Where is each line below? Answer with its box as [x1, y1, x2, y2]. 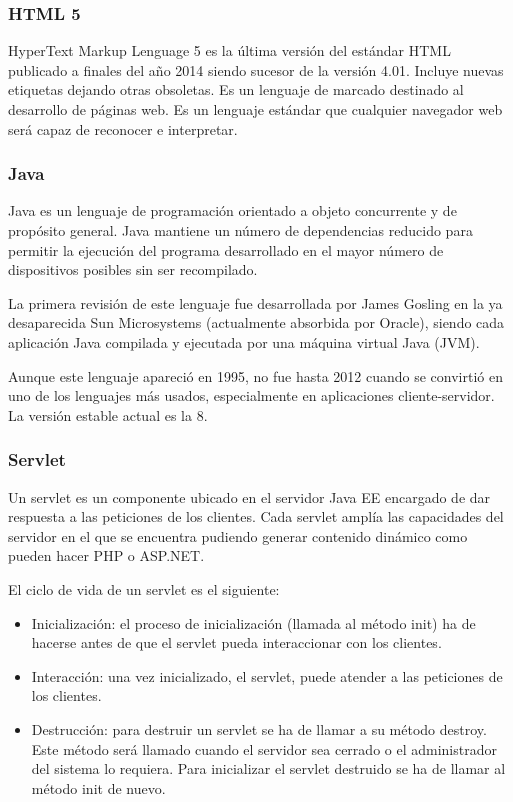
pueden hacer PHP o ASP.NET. [8, 545, 205, 566]
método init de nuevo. [31, 777, 166, 798]
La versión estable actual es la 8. [8, 404, 208, 425]
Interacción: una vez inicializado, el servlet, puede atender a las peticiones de [31, 665, 503, 686]
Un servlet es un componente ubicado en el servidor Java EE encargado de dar [8, 486, 491, 507]
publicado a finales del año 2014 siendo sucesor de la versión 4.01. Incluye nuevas [8, 59, 504, 80]
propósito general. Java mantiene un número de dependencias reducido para [8, 220, 473, 240]
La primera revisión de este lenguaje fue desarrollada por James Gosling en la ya [8, 292, 503, 313]
